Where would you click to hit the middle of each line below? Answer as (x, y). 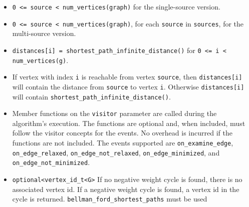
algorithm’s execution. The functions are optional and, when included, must (129, 123)
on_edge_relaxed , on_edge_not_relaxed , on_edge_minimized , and (116, 152)
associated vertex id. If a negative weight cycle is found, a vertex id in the (126, 189)
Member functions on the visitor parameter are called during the (114, 113)
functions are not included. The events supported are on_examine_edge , (123, 143)
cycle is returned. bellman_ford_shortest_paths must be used (110, 199)
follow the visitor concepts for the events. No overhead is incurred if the (122, 133)
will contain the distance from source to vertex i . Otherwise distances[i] (128, 86)
